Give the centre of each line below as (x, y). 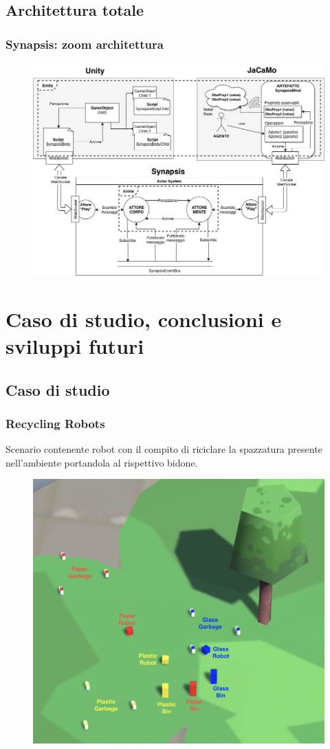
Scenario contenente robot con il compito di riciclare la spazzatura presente (164, 449)
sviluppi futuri (75, 345)
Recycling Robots (55, 423)
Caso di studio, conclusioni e (144, 318)
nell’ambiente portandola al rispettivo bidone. (102, 462)
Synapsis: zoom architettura (85, 44)
